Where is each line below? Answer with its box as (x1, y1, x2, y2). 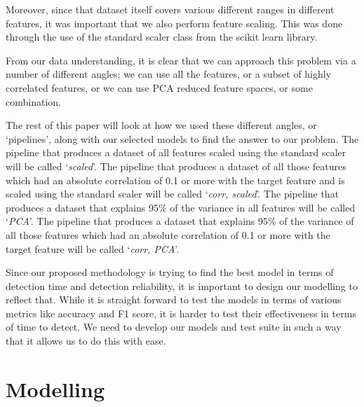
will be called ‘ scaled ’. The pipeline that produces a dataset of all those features (6, 158, 346, 173)
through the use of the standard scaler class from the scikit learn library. (6, 29, 318, 44)
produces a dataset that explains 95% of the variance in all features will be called (6, 200, 356, 214)
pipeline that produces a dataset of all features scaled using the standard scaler (6, 145, 346, 160)
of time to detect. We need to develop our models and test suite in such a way (6, 319, 342, 334)
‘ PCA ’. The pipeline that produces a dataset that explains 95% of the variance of (6, 214, 354, 228)
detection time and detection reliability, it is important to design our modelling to (6, 278, 358, 293)
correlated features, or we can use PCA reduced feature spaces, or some (6, 80, 313, 95)
